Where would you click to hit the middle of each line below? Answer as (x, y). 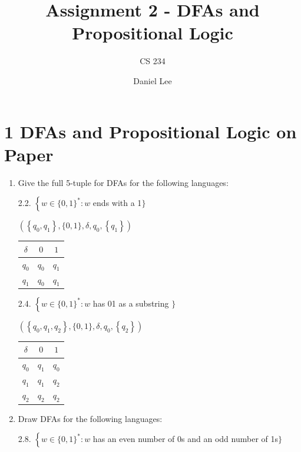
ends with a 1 (117, 203)
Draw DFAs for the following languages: (90, 418)
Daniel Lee (153, 80)
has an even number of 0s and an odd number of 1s (185, 439)
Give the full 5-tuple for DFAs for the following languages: (123, 182)
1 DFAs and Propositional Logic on (150, 131)
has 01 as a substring (131, 303)
